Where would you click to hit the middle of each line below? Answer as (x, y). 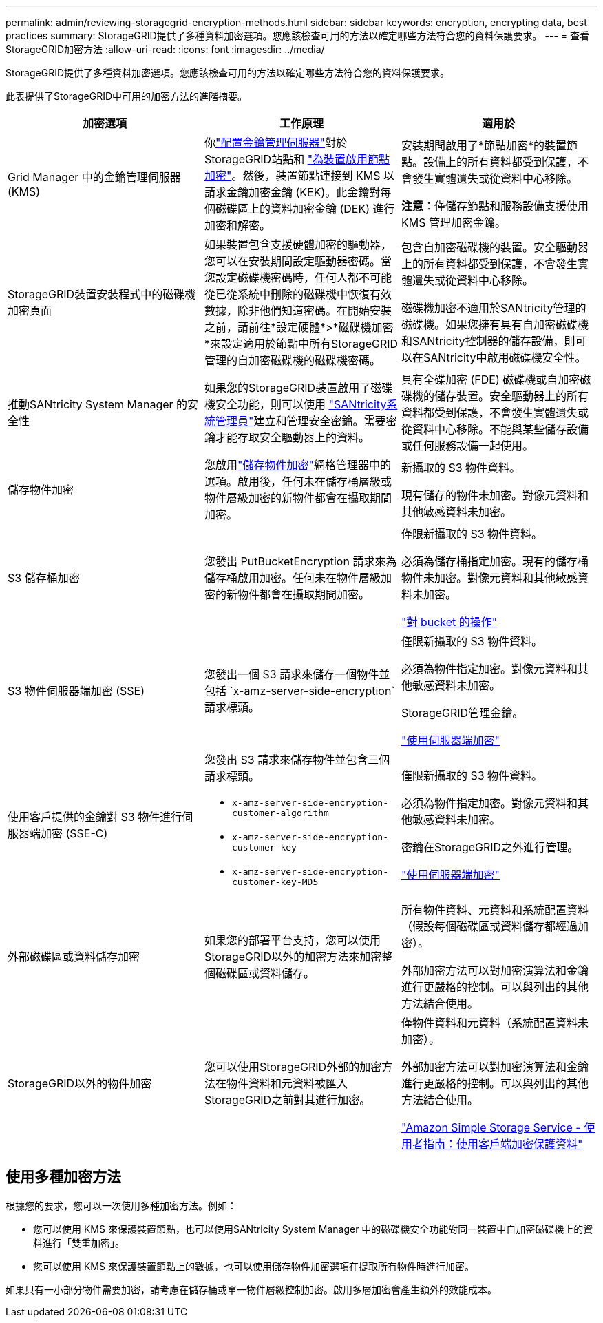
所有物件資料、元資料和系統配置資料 (495, 910)
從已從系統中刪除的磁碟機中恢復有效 (298, 294)
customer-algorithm (280, 813)
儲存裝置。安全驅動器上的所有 (511, 396)
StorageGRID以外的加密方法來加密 (293, 957)
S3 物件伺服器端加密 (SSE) (76, 691)
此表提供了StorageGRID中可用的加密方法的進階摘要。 (127, 96)
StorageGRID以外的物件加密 (80, 1083)
